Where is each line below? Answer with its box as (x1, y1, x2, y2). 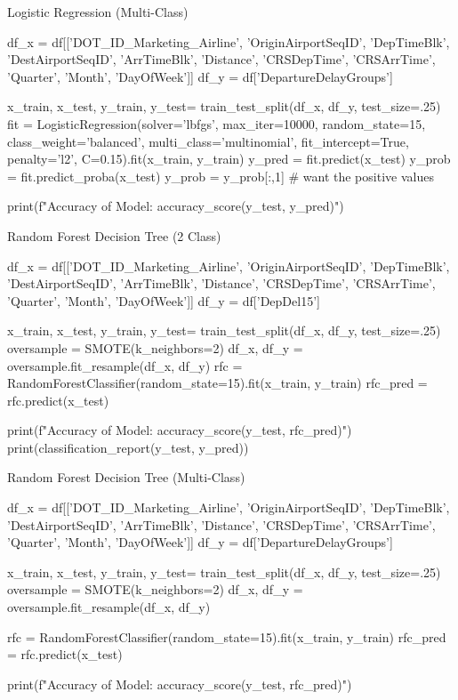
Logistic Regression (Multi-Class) (7, 3, 189, 20)
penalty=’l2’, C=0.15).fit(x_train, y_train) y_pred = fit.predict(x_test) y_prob (7, 149, 451, 168)
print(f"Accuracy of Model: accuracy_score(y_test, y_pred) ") (7, 197, 344, 215)
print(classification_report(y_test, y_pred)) (7, 438, 249, 456)
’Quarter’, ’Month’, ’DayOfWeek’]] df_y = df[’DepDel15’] (7, 291, 320, 310)
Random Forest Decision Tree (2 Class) (7, 226, 221, 245)
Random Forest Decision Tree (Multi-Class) (7, 468, 245, 487)
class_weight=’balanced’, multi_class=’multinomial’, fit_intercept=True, (7, 132, 409, 150)
